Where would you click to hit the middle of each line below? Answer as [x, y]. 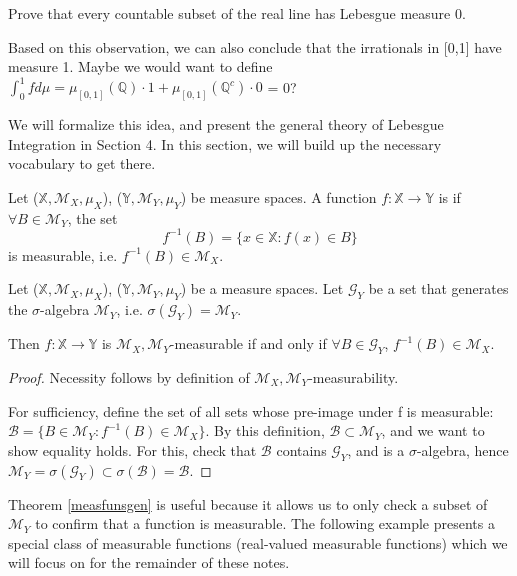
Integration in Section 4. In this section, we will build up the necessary [225, 143]
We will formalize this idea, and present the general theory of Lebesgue [226, 124]
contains [301, 449]
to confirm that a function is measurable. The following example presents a [265, 523]
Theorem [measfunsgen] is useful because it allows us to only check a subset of [248, 503]
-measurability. [353, 377]
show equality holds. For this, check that [132, 449]
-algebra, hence [462, 449]
